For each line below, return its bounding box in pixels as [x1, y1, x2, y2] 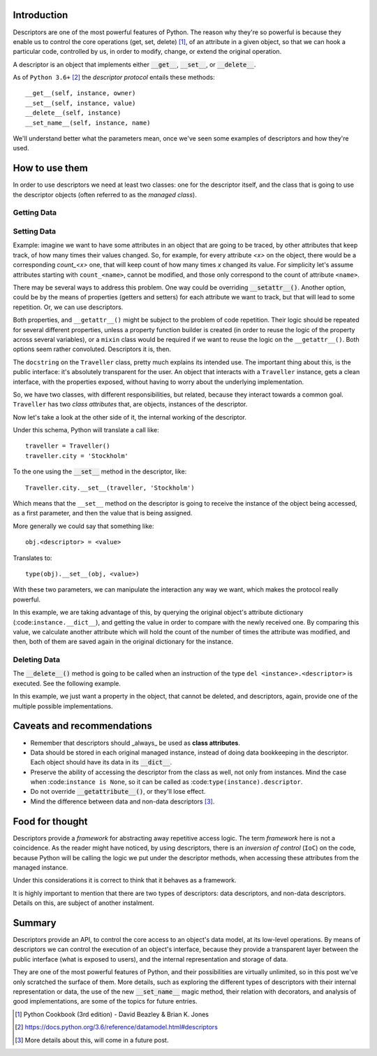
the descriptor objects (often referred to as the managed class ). [13, 190, 197, 199]
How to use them [13, 162, 89, 174]
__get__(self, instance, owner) [25, 90, 136, 97]
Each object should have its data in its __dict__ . [30, 758, 172, 766]
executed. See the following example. [13, 679, 121, 687]
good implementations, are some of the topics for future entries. [13, 997, 198, 1006]
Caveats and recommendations [13, 720, 153, 732]
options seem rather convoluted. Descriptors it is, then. [13, 345, 171, 353]
